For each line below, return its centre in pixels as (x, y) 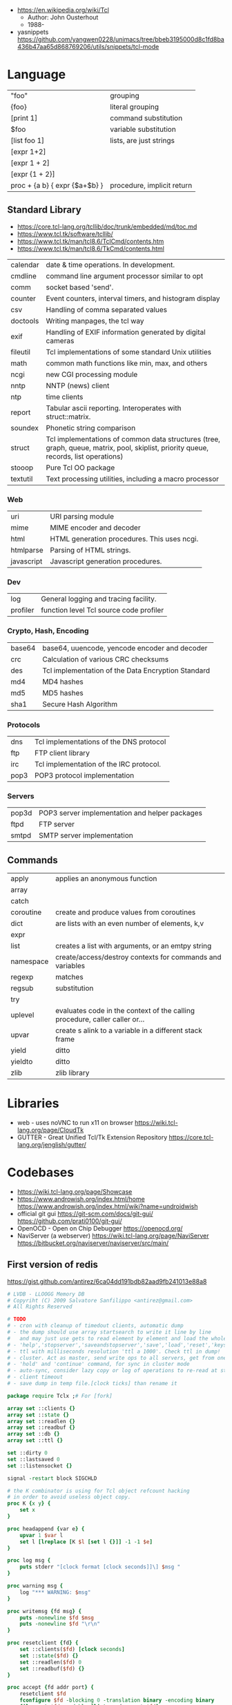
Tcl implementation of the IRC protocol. (97, 764)
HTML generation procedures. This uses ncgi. (124, 539)
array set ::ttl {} (35, 1441)
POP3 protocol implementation (84, 775)
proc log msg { (29, 1561)
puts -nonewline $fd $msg (57, 1618)
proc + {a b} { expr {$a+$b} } (57, 185)
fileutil (21, 351)
